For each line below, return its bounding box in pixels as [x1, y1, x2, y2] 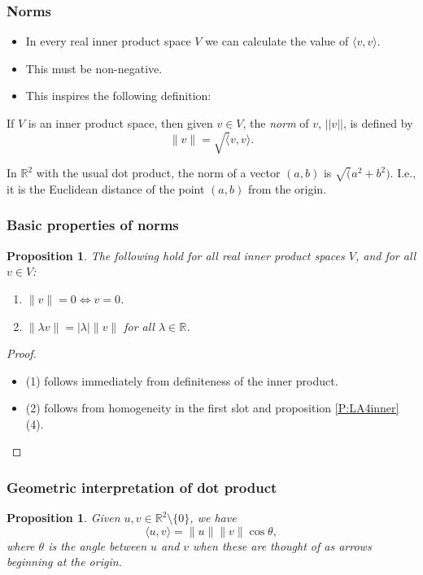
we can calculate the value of [205, 33, 349, 50]
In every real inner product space [25, 33, 191, 50]
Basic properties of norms [7, 215, 179, 235]
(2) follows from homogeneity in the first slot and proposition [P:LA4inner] [25, 399, 399, 416]
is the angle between [48, 537, 147, 554]
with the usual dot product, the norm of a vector [36, 164, 281, 181]
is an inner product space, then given [28, 115, 213, 131]
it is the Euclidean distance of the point [7, 180, 205, 197]
